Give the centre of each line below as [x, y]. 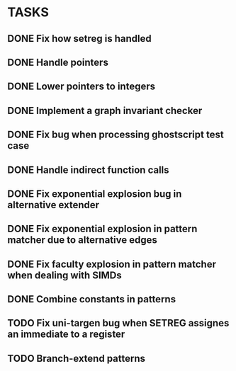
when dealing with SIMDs [64, 275]
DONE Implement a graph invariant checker [105, 110]
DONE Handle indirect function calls [88, 170]
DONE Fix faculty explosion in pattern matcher [112, 264]
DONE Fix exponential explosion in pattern [102, 229]
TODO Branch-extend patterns [77, 358]
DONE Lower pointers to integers [82, 87]
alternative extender [54, 205]
